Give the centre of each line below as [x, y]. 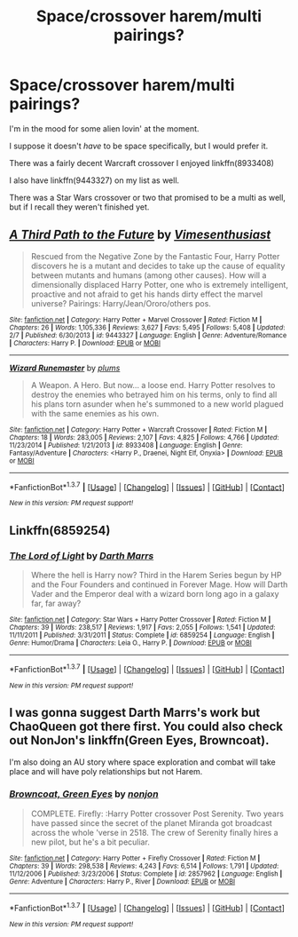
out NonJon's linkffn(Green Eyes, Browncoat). [139, 740]
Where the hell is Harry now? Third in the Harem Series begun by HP [156, 576]
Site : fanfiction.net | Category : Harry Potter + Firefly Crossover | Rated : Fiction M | [135, 858]
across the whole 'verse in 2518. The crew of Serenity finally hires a [154, 832]
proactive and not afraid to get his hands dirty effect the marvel [147, 294]
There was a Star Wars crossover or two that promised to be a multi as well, [148, 197]
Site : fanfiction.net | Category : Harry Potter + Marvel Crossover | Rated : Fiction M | [136, 320]
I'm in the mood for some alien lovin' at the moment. [104, 128]
